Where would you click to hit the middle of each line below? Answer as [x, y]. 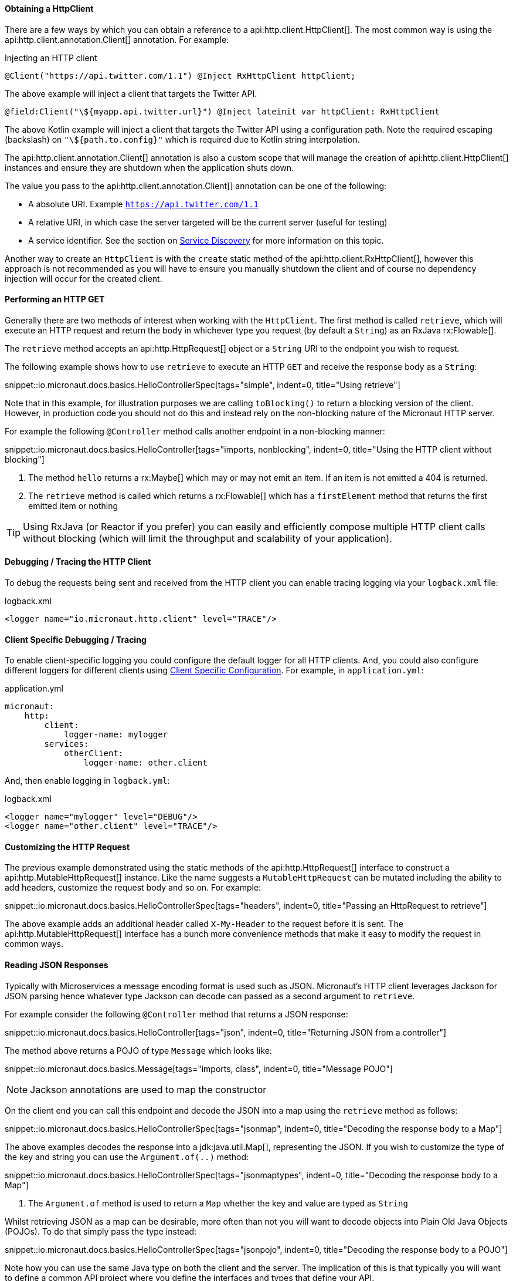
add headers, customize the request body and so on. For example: [133, 888]
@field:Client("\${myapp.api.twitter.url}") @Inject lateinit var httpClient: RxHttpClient [222, 111]
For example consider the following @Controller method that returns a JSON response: [176, 1014]
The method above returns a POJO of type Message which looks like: [138, 1050]
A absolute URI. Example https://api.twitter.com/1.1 [144, 204]
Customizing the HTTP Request [67, 847]
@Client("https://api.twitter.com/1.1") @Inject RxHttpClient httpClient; [180, 75]
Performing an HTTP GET [55, 299]
